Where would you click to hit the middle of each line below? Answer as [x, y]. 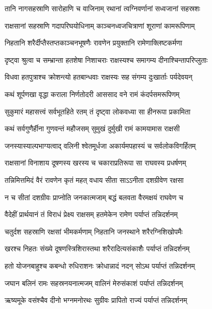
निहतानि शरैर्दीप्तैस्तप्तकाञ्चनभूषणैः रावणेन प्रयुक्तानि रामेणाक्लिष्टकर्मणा [93, 43]
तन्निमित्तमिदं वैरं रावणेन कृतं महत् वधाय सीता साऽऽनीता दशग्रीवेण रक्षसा [94, 180]
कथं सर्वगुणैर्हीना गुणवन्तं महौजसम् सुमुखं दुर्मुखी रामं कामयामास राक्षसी [92, 128]
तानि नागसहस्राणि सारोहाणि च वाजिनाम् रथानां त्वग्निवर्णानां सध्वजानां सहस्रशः [102, 8]
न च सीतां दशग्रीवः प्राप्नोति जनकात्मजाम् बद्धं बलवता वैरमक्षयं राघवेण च [94, 197]
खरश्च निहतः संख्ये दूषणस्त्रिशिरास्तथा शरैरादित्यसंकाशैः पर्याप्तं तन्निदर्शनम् [97, 248]
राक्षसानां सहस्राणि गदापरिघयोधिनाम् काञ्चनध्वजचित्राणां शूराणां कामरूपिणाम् [100, 25]
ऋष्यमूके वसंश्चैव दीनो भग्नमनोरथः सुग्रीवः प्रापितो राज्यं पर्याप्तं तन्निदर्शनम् [96, 300]
